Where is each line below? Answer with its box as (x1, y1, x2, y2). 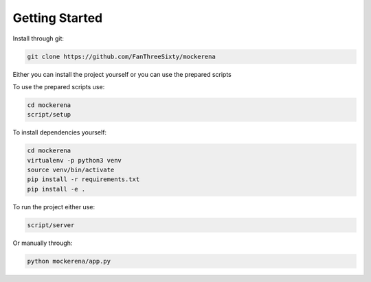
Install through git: (12, 34, 65, 43)
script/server (27, 221, 75, 229)
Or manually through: (12, 239, 73, 247)
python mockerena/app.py (27, 257, 111, 265)
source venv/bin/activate (27, 166, 115, 174)
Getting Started (12, 10, 103, 25)
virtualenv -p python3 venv (27, 156, 122, 164)
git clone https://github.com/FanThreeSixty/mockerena (27, 52, 216, 60)
